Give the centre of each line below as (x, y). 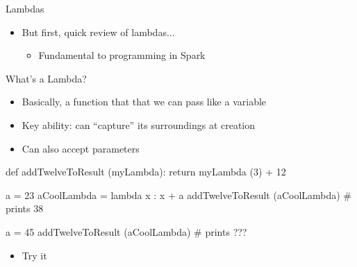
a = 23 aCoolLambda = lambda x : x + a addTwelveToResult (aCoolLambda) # (179, 195)
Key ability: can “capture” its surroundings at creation (139, 124)
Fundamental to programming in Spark (122, 55)
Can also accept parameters (81, 148)
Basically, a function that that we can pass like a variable (144, 102)
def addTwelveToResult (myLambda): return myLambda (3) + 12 (146, 172)
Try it (34, 255)
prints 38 (25, 208)
